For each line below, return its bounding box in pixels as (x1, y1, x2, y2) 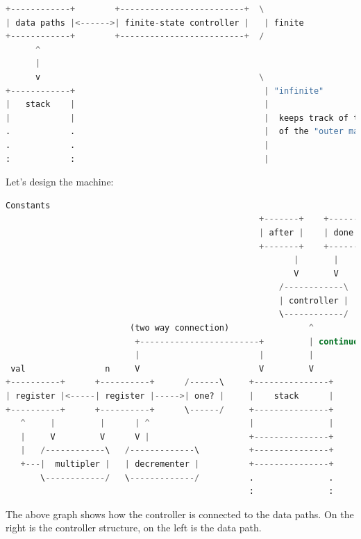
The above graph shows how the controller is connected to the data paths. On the (6, 506, 354, 521)
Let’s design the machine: (6, 174, 114, 189)
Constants (6, 200, 51, 210)
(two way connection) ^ (129, 323, 314, 333)
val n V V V (10, 363, 314, 374)
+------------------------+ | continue (135, 336, 359, 347)
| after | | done (259, 227, 354, 238)
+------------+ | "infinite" (6, 85, 324, 96)
